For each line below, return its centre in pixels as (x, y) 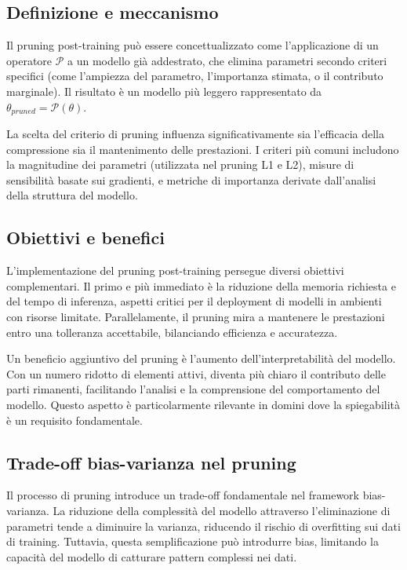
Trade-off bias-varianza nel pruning (151, 462)
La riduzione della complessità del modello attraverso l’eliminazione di (222, 510)
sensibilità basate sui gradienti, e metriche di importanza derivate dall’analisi (191, 179)
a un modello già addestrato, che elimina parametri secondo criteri (227, 60)
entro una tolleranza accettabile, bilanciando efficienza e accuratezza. (172, 332)
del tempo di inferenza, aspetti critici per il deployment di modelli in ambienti (194, 301)
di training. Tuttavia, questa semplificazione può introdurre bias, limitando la (193, 541)
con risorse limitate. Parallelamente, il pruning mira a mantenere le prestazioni (196, 316)
